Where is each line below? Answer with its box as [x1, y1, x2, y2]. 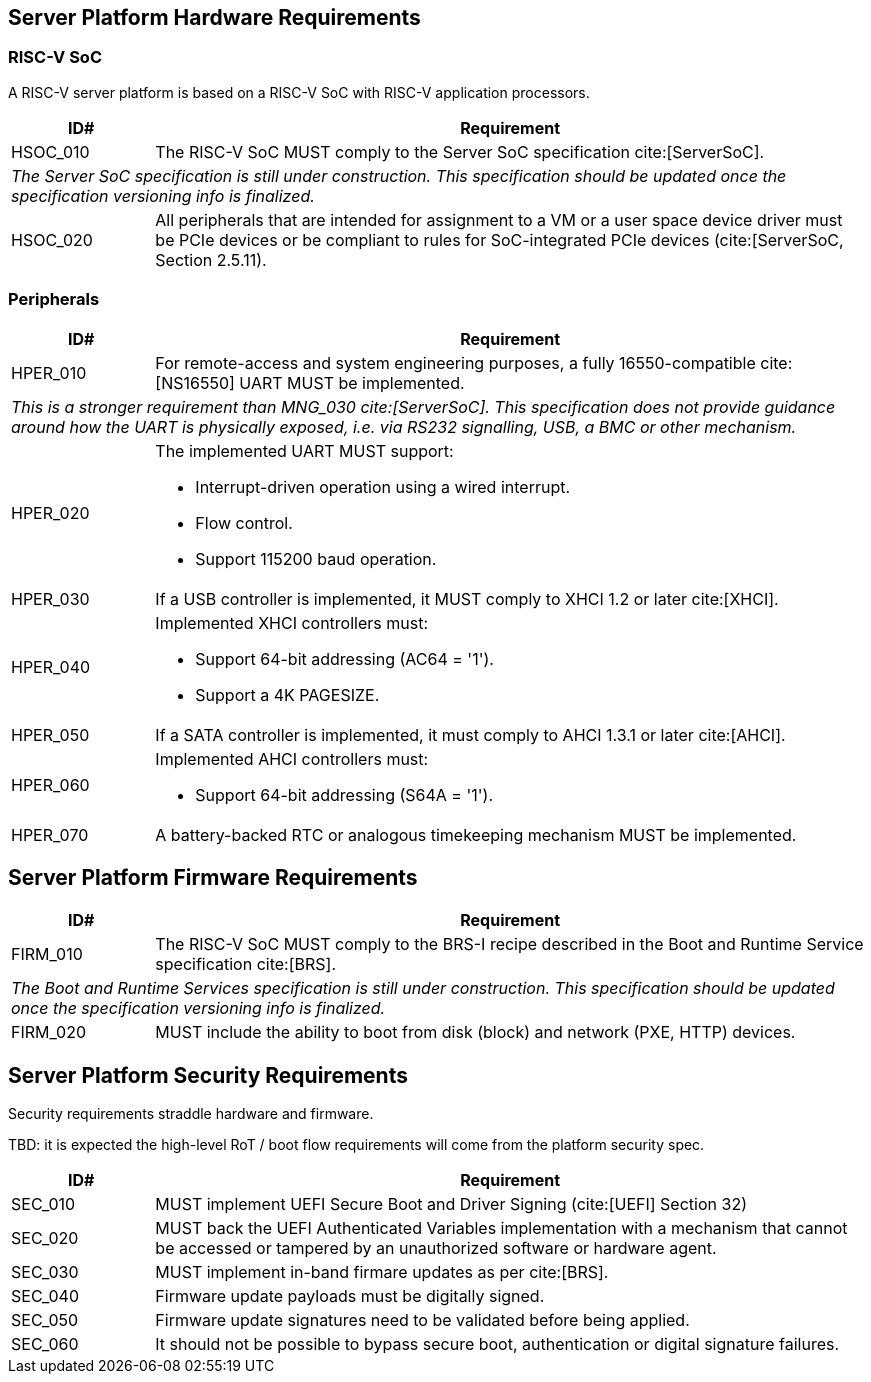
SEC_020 [11, 1228, 79, 1249]
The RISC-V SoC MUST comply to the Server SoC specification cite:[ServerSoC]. [155, 141, 765, 162]
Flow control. [195, 512, 293, 533]
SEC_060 [11, 1334, 79, 1355]
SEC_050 [11, 1310, 79, 1331]
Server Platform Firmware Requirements [8, 864, 418, 890]
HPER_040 [11, 656, 91, 677]
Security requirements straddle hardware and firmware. [8, 1105, 374, 1123]
